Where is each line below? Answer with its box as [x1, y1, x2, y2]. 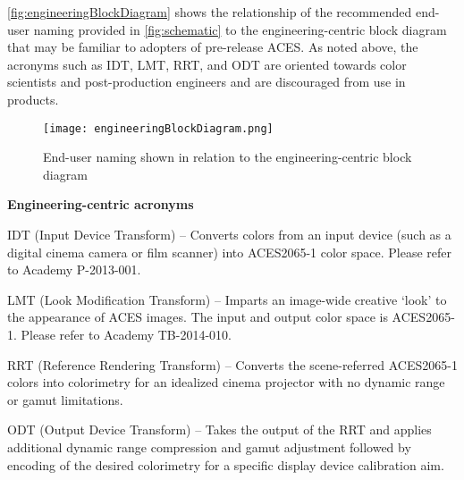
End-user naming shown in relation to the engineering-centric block [43, 147, 412, 166]
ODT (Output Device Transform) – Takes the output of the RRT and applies [7, 420, 432, 439]
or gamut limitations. [7, 390, 123, 408]
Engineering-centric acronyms [7, 195, 194, 214]
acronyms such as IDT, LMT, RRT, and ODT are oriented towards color [7, 55, 407, 73]
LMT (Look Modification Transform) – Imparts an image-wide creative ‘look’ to [7, 290, 447, 308]
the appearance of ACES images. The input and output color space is [7, 307, 388, 326]
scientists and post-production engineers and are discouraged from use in [7, 72, 406, 91]
